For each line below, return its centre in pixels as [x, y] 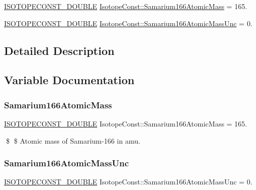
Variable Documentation [69, 80]
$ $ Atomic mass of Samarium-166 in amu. [73, 140]
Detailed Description [59, 50]
